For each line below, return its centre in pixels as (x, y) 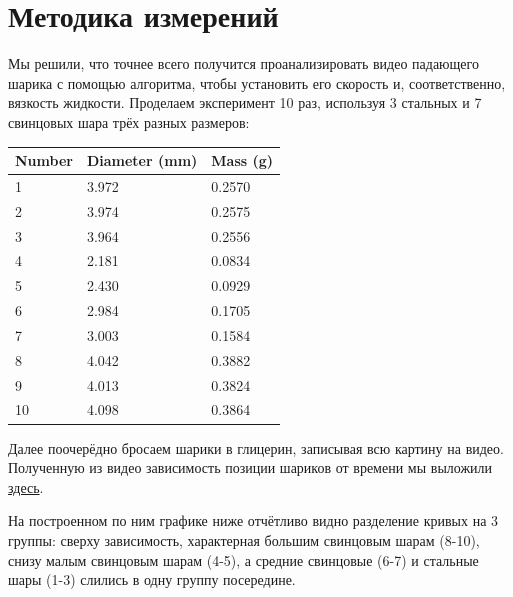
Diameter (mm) (142, 160)
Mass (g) (242, 160)
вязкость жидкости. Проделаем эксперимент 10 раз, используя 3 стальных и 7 (245, 102)
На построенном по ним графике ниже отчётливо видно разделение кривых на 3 (253, 520)
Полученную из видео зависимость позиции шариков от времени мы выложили (250, 467)
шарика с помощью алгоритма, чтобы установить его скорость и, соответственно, (257, 82)
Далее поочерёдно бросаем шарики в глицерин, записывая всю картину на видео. (256, 447)
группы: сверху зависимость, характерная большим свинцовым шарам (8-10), (244, 539)
